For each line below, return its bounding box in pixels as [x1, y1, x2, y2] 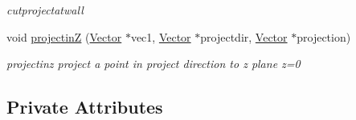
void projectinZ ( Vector [6, 28, 122, 45]
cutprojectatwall [6, 2, 84, 18]
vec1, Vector [130, 28, 191, 45]
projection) [297, 28, 351, 45]
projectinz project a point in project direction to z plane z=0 [6, 55, 301, 72]
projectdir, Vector [200, 28, 288, 45]
